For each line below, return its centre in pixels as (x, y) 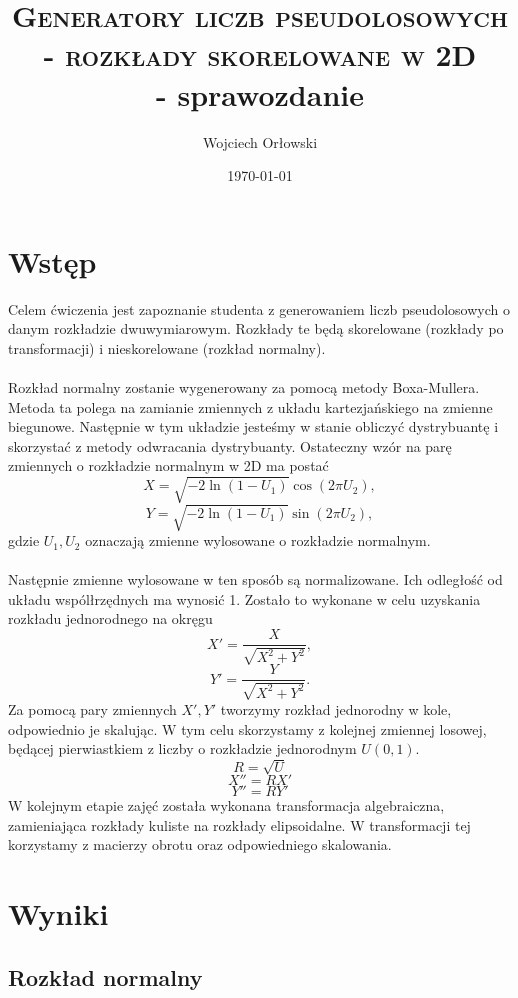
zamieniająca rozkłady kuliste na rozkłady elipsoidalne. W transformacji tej (239, 824)
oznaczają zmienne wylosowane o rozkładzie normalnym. (258, 540)
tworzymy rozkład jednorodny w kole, (336, 708)
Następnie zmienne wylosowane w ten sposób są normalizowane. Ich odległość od (255, 579)
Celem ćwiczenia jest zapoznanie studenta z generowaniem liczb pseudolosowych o (259, 308)
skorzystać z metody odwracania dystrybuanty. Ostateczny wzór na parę (230, 445)
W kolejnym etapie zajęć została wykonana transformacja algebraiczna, (226, 805)
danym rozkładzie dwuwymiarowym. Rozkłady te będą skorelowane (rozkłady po (256, 328)
